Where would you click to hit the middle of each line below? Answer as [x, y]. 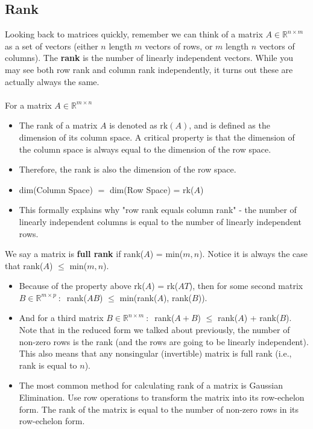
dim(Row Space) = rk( [152, 189]
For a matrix [28, 105]
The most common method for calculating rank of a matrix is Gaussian [151, 385]
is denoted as [133, 125]
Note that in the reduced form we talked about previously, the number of [154, 330]
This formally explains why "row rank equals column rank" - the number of [158, 210]
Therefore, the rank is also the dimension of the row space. [128, 169]
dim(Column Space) [56, 189]
